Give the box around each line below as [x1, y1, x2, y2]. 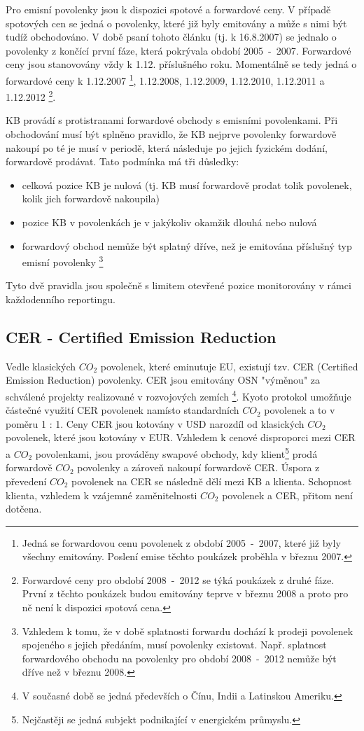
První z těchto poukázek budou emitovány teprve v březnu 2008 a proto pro [22, 586, 349, 601]
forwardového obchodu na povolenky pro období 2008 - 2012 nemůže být [22, 650, 337, 665]
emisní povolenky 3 [22, 253, 104, 269]
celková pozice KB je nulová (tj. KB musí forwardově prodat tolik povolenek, [22, 177, 352, 192]
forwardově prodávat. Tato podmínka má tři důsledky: [6, 154, 239, 169]
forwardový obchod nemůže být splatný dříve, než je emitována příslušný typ [22, 238, 352, 253]
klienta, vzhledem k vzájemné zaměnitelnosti [6, 487, 197, 502]
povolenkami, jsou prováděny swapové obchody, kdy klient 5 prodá [35, 445, 318, 461]
